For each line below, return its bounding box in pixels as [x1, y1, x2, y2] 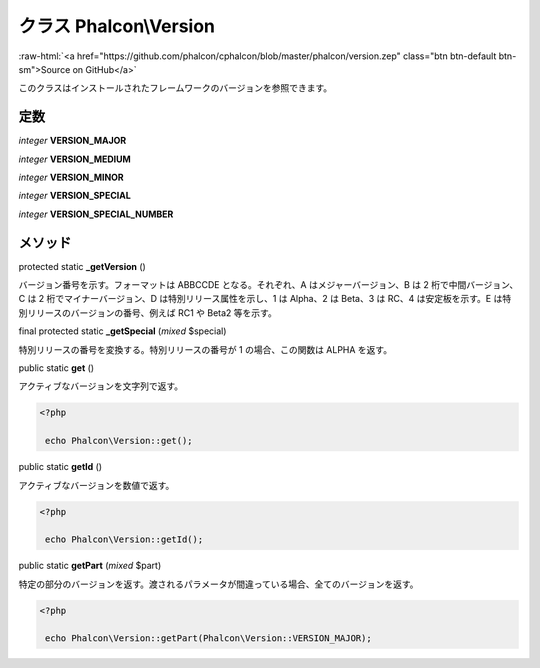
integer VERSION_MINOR [18, 171, 124, 184]
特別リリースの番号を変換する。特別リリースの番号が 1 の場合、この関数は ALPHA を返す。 [18, 343, 393, 355]
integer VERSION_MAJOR [18, 135, 127, 147]
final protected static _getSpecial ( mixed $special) [18, 325, 227, 337]
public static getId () [18, 461, 103, 473]
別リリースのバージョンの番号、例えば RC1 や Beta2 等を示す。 [18, 306, 277, 319]
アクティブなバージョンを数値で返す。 [18, 479, 175, 491]
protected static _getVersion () [18, 260, 147, 272]
